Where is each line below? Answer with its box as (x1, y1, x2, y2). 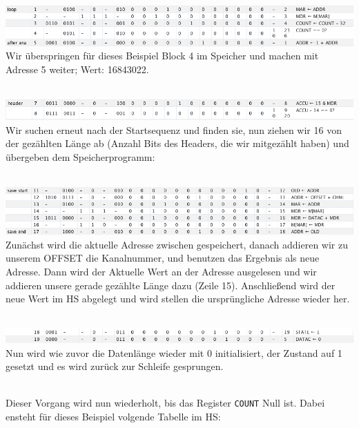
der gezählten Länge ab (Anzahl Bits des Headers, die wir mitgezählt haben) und (6, 136, 349, 150)
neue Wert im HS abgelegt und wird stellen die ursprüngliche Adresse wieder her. (6, 291, 350, 306)
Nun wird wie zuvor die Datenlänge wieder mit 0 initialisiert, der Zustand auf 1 (6, 345, 342, 360)
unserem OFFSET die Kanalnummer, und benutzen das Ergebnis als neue (6, 251, 320, 265)
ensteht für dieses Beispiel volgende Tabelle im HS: (6, 409, 221, 424)
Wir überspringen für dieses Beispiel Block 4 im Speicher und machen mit (6, 48, 319, 63)
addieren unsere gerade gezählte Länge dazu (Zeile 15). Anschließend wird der (6, 278, 336, 292)
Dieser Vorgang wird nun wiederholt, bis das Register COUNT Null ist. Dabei (6, 396, 325, 410)
